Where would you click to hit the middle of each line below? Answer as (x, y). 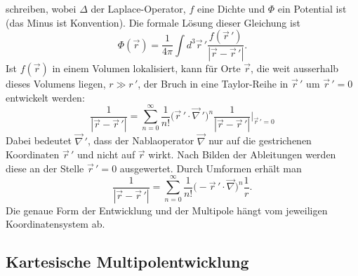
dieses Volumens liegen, (56, 84)
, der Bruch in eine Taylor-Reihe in (213, 84)
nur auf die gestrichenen (260, 140)
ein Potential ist (312, 8)
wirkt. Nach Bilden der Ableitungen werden (242, 154)
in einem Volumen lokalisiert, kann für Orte (146, 68)
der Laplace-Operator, (138, 8)
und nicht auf (106, 154)
